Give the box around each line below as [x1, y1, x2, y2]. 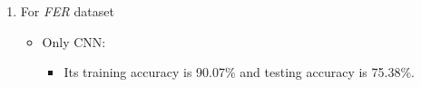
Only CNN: [42, 32, 106, 51]
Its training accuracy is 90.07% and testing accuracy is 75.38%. [64, 63, 415, 82]
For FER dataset [20, 2, 114, 20]
